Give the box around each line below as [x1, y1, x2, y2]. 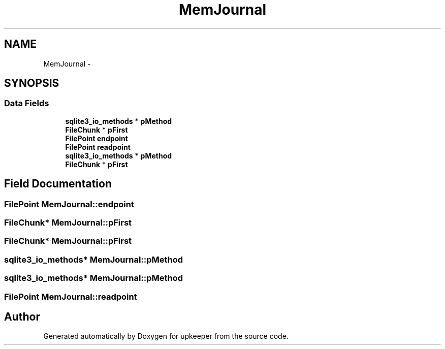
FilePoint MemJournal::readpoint [4, 291, 137, 302]
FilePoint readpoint [65, 142, 131, 151]
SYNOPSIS [4, 77, 59, 90]
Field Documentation [4, 177, 112, 191]
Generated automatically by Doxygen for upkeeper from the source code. [43, 332, 289, 341]
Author [4, 310, 40, 323]
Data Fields [4, 98, 49, 109]
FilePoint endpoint [65, 134, 128, 143]
